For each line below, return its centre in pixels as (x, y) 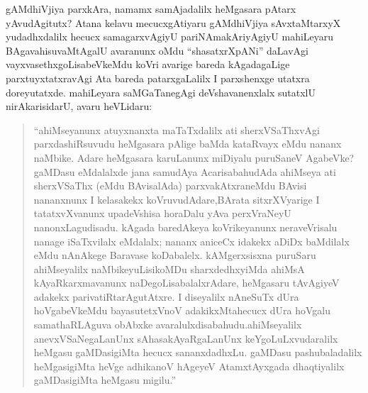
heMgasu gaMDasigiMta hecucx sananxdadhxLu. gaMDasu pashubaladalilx (198, 352)
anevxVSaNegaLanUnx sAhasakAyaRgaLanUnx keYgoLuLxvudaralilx (186, 338)
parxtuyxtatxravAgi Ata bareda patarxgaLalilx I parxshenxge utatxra (158, 78)
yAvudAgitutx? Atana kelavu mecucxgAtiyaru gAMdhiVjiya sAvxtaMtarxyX (173, 22)
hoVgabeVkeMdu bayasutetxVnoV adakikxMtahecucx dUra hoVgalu (182, 310)
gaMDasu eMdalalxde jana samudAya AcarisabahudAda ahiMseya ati (185, 171)
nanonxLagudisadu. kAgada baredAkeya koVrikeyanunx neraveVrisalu (185, 227)
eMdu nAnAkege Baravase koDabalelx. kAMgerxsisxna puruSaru (175, 255)
